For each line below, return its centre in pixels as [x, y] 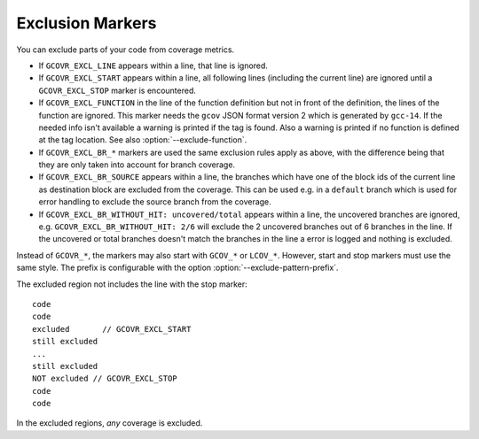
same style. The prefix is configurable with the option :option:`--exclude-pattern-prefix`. [177, 268]
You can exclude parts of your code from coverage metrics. [126, 50]
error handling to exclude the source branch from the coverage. [155, 202]
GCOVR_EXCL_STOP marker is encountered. [118, 90]
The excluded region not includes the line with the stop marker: [132, 284]
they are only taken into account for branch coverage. [137, 165]
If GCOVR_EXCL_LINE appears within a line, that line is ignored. [153, 65]
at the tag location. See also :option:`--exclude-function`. [143, 140]
